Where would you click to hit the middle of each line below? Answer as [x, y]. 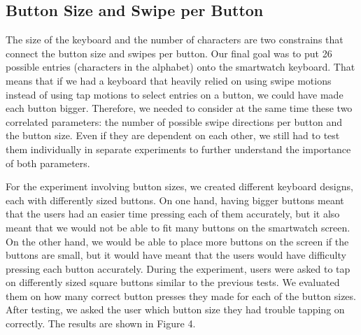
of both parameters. [48, 163]
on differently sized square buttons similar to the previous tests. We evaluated [173, 282]
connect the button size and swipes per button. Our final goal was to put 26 [169, 53]
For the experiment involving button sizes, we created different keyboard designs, [179, 186]
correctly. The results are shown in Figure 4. [101, 323]
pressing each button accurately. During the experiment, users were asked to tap [178, 268]
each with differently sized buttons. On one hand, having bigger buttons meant [175, 200]
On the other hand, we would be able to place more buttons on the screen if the [177, 241]
